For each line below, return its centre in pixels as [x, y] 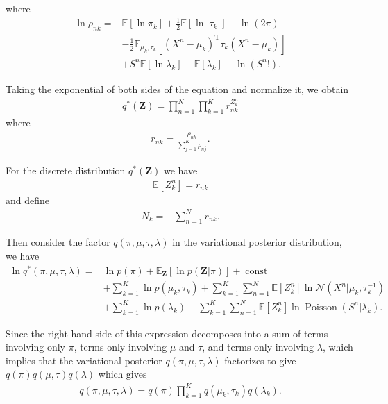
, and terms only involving [258, 347]
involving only [35, 347]
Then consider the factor [58, 242]
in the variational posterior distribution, [257, 242]
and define [28, 200]
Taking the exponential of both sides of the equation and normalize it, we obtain [177, 89]
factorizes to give [260, 360]
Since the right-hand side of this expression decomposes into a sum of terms [167, 333]
